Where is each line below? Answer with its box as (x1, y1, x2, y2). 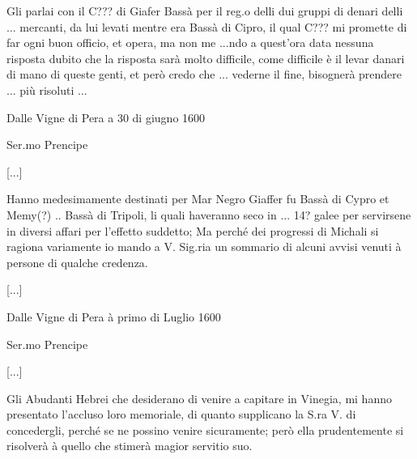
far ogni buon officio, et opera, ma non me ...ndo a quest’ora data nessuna (6, 34, 374, 51)
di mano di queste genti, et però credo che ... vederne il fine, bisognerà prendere (6, 66, 402, 83)
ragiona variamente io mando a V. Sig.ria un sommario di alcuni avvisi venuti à (6, 238, 402, 255)
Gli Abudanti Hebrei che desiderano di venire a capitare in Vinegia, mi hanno (6, 389, 392, 406)
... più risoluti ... (6, 81, 87, 98)
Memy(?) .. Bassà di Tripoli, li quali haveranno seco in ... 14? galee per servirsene (6, 206, 411, 223)
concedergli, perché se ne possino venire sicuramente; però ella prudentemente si (6, 421, 404, 438)
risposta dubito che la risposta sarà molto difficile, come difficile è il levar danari (6, 49, 405, 66)
